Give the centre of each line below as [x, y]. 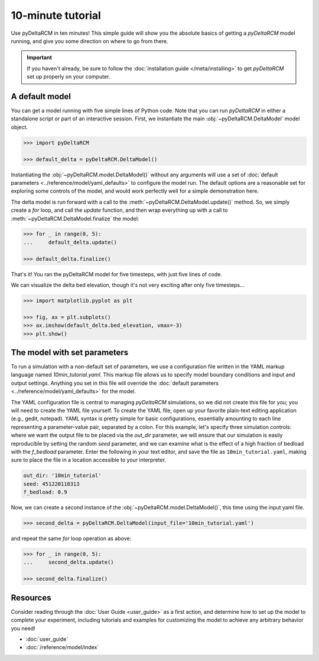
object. [19, 127]
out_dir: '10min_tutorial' [62, 476]
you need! [23, 628]
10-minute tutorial [56, 15]
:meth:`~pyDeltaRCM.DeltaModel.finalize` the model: [75, 218]
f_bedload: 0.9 [45, 492]
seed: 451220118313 [51, 484]
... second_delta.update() [69, 562]
